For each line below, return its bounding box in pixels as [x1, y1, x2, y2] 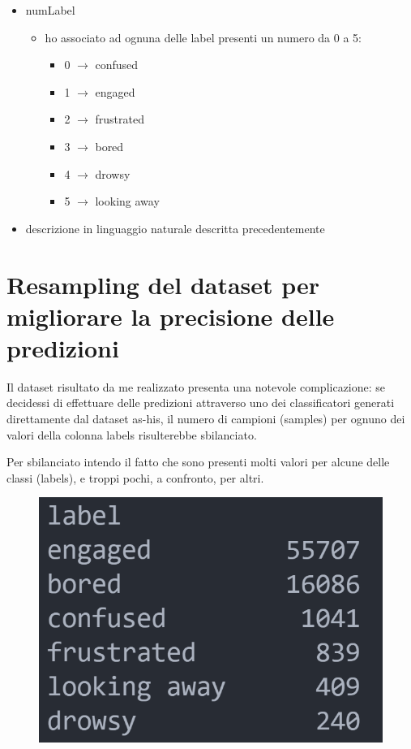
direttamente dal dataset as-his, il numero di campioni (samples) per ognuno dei [6, 410, 405, 427]
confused [95, 56, 139, 73]
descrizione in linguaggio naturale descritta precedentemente [25, 219, 325, 236]
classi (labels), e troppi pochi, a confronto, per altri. [6, 469, 264, 486]
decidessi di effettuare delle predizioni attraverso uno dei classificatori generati [6, 394, 395, 411]
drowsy [95, 165, 131, 182]
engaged [95, 83, 135, 100]
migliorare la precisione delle [6, 299, 335, 332]
